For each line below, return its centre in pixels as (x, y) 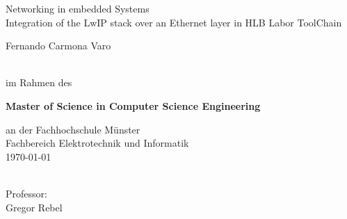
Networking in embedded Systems (78, 8)
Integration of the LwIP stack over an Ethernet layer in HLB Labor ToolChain (174, 22)
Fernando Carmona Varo (58, 46)
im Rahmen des (39, 82)
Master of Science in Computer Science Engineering (133, 105)
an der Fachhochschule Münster (73, 129)
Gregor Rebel (34, 207)
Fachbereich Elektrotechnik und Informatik (97, 143)
